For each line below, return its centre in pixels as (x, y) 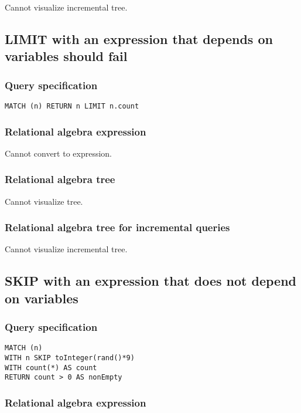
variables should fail (66, 56)
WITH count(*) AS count (51, 368)
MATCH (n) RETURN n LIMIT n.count (72, 106)
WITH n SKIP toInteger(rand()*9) (70, 358)
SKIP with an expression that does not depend (150, 281)
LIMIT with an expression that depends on (139, 38)
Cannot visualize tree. (44, 201)
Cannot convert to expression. (59, 153)
